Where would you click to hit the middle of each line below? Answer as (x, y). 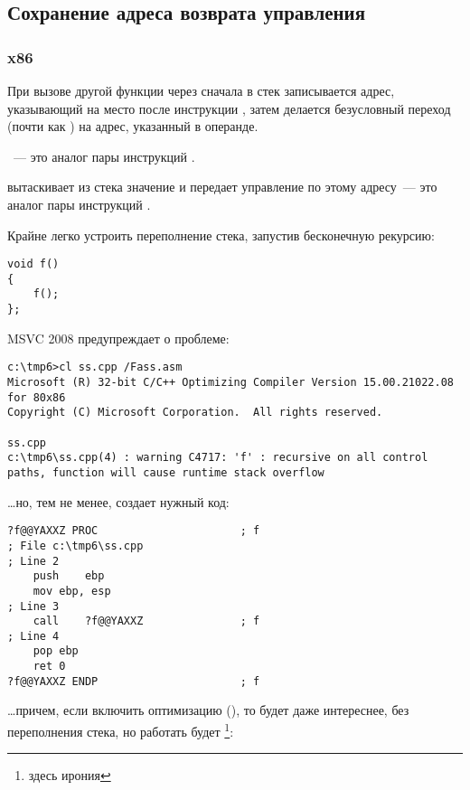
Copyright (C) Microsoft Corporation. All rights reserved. (195, 413)
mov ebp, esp (72, 591)
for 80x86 (37, 397)
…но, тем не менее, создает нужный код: (118, 501)
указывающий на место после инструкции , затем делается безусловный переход (229, 108)
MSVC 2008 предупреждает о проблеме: (118, 338)
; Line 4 (33, 636)
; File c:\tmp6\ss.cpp (75, 545)
